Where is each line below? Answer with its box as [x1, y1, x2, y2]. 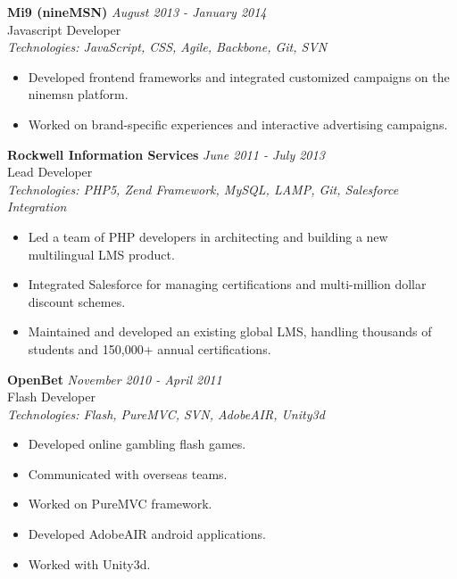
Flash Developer [7, 387, 96, 406]
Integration [7, 197, 67, 216]
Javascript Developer [7, 20, 121, 38]
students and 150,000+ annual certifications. [28, 339, 271, 358]
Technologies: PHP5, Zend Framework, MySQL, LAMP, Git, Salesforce [7, 179, 399, 198]
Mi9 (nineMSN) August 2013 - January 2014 [7, 3, 267, 21]
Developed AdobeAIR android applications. [28, 525, 266, 543]
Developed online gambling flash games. [28, 434, 246, 453]
